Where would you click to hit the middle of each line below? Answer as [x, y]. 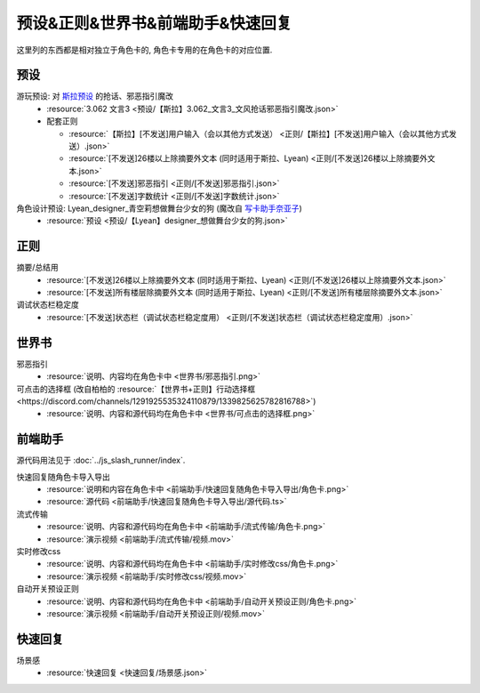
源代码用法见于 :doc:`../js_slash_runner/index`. [101, 460]
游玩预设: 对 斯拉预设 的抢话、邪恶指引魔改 [95, 96]
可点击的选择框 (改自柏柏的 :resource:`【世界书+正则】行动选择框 [136, 389]
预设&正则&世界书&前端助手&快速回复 [154, 23]
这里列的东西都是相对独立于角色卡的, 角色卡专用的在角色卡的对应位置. [144, 50]
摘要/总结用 [38, 268]
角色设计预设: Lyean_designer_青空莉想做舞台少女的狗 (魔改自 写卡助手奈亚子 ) [159, 208]
